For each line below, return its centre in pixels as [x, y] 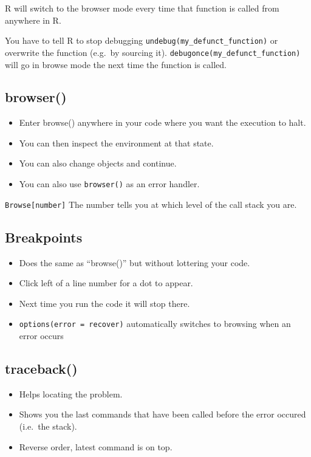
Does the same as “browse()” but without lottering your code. [135, 262]
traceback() [41, 369]
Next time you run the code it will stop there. [104, 303]
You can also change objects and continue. [98, 163]
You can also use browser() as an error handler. [109, 184]
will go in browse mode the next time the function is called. [116, 64]
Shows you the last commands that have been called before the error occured [162, 414]
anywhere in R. [33, 20]
